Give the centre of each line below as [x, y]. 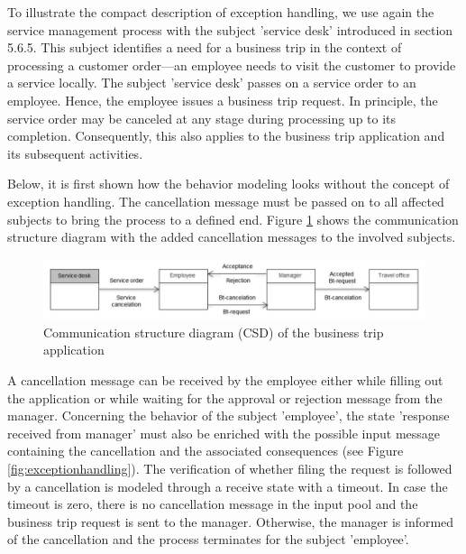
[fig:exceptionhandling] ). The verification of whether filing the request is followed [230, 468]
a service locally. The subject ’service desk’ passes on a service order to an [212, 83]
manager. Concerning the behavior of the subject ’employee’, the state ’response [228, 415]
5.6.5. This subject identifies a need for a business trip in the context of [205, 47]
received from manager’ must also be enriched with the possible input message [224, 433]
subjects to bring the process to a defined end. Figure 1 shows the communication [233, 219]
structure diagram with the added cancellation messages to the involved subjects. [232, 237]
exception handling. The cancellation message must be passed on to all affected [226, 201]
